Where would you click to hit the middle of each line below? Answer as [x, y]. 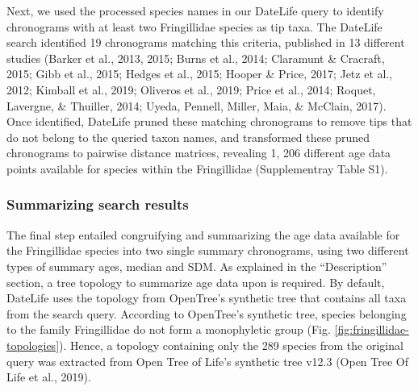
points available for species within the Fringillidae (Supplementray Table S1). [197, 168]
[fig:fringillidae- [372, 329]
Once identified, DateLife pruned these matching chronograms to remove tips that [209, 121]
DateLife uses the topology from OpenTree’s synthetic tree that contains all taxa [207, 298]
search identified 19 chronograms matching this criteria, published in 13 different [206, 42]
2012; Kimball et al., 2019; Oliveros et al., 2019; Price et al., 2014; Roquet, [191, 89]
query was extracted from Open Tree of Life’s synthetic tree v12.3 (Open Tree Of [208, 361]
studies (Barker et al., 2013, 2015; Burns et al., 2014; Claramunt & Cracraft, [196, 58]
